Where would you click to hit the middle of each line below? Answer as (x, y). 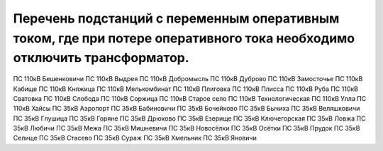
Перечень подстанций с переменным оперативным (176, 18)
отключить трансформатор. (101, 58)
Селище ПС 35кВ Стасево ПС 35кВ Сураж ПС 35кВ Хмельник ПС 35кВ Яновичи (135, 138)
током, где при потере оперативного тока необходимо (184, 38)
